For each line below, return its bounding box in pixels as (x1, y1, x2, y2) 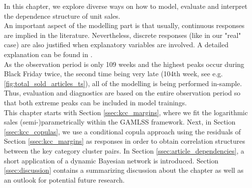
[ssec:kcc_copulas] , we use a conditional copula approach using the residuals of (4, 126, 241, 136)
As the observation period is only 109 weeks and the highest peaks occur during (4, 59, 245, 69)
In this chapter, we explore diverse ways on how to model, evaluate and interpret (4, 1, 248, 11)
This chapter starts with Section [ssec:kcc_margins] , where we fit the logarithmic (4, 107, 248, 117)
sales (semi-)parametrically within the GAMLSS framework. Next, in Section (4, 117, 236, 127)
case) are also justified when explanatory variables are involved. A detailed (4, 39, 229, 50)
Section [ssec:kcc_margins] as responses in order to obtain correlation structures (4, 136, 245, 146)
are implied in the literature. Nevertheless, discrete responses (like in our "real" (4, 30, 241, 40)
